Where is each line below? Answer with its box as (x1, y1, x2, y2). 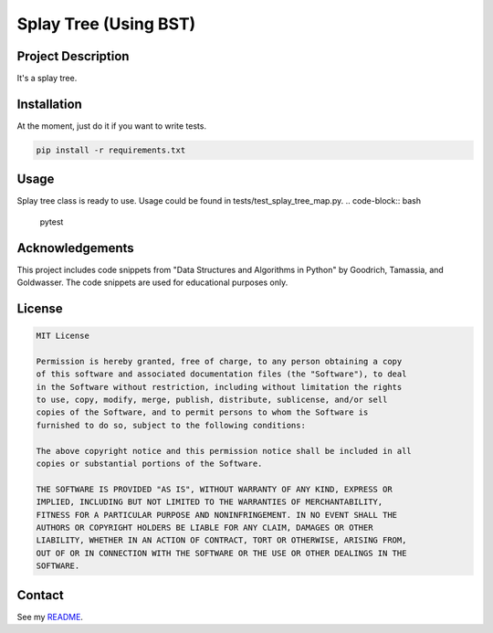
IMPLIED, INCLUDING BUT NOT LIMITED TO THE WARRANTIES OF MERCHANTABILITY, (36, 497, 383, 507)
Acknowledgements (16, 240, 134, 256)
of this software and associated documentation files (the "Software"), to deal (36, 369, 407, 379)
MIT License (36, 331, 90, 342)
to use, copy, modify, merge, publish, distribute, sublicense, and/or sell (36, 395, 388, 406)
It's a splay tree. (16, 73, 78, 84)
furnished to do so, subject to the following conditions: (36, 420, 306, 430)
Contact (16, 587, 64, 603)
